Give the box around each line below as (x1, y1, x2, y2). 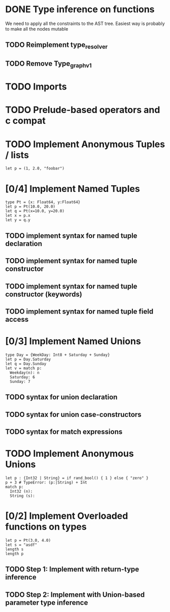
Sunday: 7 (10, 379, 30, 384)
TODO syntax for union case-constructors (5, 410, 142, 419)
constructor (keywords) (5, 290, 82, 298)
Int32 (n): (10, 489, 33, 494)
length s (5, 546, 24, 552)
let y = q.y (5, 217, 30, 222)
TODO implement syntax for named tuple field (5, 307, 154, 316)
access (5, 315, 29, 324)
